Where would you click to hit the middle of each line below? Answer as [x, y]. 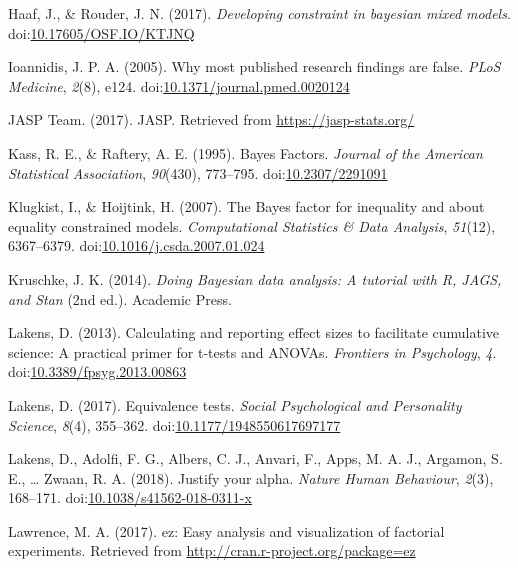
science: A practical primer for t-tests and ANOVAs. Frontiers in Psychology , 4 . [252, 351]
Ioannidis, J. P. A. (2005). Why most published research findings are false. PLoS [254, 66]
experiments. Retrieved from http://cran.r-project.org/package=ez [212, 550]
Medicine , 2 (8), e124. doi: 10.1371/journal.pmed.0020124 [179, 85]
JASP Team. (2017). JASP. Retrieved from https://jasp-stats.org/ [211, 119]
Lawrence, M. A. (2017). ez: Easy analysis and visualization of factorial [226, 530]
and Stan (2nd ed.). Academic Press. [120, 298]
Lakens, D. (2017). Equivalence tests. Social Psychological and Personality [235, 404]
